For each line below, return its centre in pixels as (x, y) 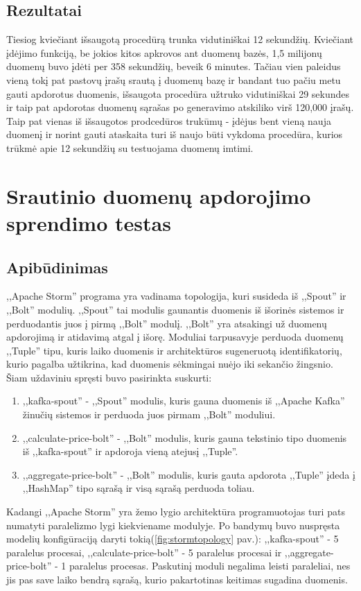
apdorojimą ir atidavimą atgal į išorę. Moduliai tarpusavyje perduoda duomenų (175, 337)
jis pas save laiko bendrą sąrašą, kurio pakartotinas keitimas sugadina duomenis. (177, 579)
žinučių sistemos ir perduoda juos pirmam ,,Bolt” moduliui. (149, 414)
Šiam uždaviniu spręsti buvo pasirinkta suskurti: (109, 377)
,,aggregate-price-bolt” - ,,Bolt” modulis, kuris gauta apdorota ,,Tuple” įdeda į (189, 474)
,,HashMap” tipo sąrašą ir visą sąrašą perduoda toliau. (139, 488)
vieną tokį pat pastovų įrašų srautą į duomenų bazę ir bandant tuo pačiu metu (174, 79)
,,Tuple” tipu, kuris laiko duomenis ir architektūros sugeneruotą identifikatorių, (174, 350)
